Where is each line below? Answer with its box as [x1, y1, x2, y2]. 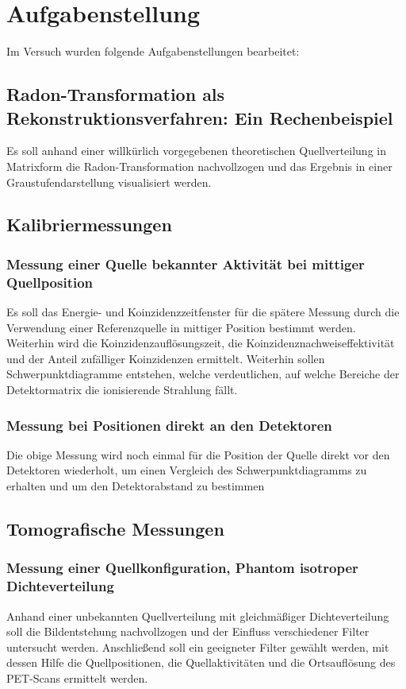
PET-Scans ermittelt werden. [6, 669, 148, 686]
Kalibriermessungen [6, 212, 172, 237]
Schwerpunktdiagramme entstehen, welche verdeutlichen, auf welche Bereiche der [6, 366, 400, 382]
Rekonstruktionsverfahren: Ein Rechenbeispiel [6, 105, 393, 130]
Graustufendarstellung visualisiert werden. [6, 173, 212, 190]
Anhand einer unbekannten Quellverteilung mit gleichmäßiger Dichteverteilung [6, 607, 389, 624]
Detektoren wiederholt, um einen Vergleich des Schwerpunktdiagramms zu [6, 462, 367, 478]
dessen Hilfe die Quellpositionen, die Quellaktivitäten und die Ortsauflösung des [6, 654, 396, 671]
